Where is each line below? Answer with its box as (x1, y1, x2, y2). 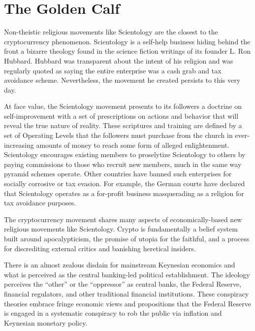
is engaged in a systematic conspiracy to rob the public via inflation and (4, 308, 222, 318)
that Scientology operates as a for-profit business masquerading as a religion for (4, 188, 244, 198)
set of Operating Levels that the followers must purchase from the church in (4, 130, 233, 140)
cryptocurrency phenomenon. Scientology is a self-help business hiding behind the (4, 36, 251, 46)
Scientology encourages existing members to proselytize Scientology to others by (4, 149, 246, 160)
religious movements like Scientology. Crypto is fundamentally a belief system (4, 224, 238, 234)
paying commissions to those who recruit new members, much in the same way (4, 159, 242, 169)
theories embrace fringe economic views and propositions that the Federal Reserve (4, 298, 251, 308)
